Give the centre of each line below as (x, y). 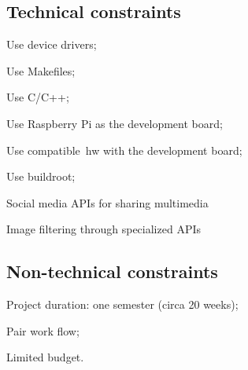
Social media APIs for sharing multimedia (107, 202)
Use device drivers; (52, 44)
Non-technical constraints (112, 271)
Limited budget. (45, 357)
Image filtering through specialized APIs (104, 229)
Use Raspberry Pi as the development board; (115, 123)
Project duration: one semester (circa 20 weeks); (122, 304)
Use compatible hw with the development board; (124, 150)
